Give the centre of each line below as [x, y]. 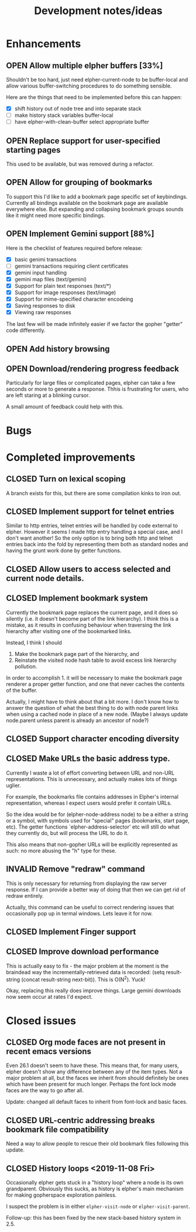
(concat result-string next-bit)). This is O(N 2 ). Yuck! [83, 979]
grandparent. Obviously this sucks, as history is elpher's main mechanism [95, 1189]
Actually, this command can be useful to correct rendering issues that [90, 907]
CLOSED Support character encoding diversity [93, 738]
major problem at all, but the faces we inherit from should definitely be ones [97, 1078]
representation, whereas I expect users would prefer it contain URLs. [89, 803]
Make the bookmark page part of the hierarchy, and [77, 654]
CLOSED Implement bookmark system [77, 598]
